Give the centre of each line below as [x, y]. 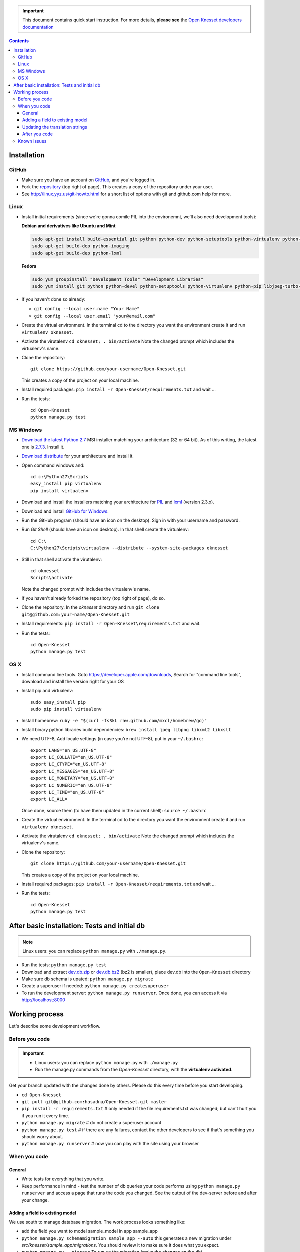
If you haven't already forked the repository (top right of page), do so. [93, 598]
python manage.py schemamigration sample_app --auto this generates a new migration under [127, 1238]
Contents [19, 41]
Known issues [32, 141]
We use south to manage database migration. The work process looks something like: [97, 1222]
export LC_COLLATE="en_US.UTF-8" [71, 757]
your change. [35, 1200]
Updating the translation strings [55, 127]
